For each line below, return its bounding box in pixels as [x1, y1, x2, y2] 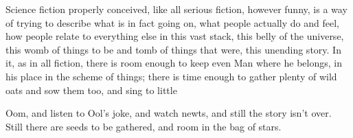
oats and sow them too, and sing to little [5, 82, 177, 97]
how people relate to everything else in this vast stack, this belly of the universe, [5, 29, 344, 43]
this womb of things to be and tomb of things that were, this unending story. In [5, 42, 341, 56]
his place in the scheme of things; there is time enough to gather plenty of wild [5, 69, 337, 83]
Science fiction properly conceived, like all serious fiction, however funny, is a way [5, 2, 348, 16]
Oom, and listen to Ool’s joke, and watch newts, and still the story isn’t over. [5, 106, 332, 120]
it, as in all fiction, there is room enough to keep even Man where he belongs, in [5, 56, 342, 70]
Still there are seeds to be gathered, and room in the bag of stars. [5, 119, 282, 133]
